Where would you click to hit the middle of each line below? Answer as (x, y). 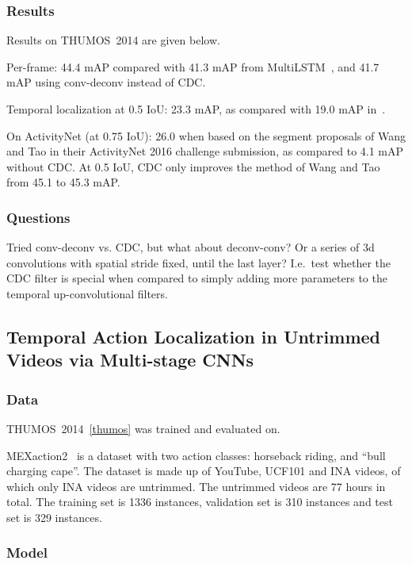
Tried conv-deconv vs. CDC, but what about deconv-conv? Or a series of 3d (191, 247)
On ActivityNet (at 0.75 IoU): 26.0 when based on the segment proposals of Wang (206, 135)
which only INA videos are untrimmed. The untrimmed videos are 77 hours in (196, 486)
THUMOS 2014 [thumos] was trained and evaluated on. (143, 428)
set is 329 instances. (54, 517)
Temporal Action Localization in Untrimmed (193, 336)
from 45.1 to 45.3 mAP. (63, 182)
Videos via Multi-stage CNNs (130, 360)
